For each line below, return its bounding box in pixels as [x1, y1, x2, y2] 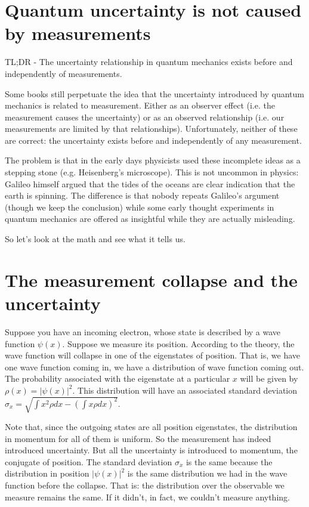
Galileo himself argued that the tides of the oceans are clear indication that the [5, 177, 295, 190]
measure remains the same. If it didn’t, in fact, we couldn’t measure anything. [5, 490, 290, 503]
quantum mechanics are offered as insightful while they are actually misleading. [5, 212, 295, 225]
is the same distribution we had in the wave [127, 467, 288, 480]
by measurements [5, 21, 151, 45]
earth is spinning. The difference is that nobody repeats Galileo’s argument [5, 189, 280, 202]
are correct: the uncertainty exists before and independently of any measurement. [5, 134, 302, 146]
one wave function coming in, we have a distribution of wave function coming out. [5, 360, 304, 373]
